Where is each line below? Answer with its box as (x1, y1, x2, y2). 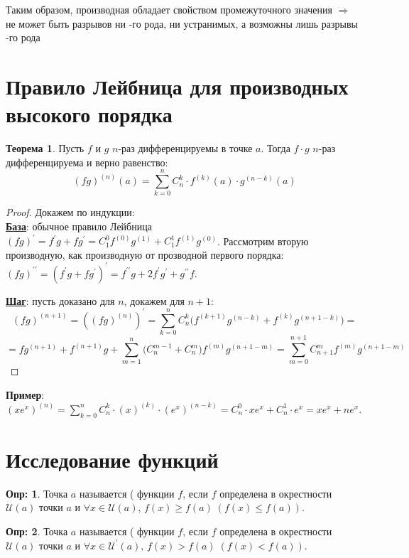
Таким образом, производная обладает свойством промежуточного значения (6, 2, 332, 16)
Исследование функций (6, 444, 219, 473)
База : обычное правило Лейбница (6, 219, 152, 233)
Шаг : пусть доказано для (6, 293, 115, 308)
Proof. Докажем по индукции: (6, 205, 135, 220)
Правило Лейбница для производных (6, 71, 349, 100)
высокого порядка (6, 100, 173, 129)
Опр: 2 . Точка (6, 524, 68, 539)
